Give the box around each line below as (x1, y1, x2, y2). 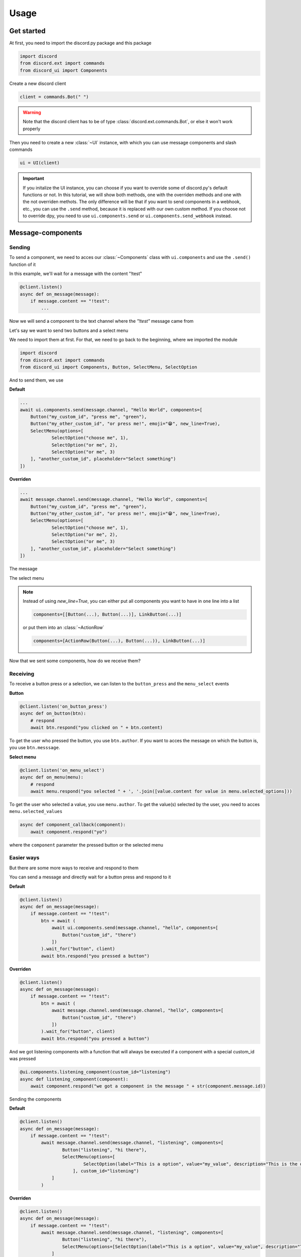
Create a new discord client (9, 80, 66, 86)
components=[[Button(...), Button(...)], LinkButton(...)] (33, 611, 182, 617)
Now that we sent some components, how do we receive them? (9, 658, 141, 664)
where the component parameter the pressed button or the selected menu (9, 842, 164, 848)
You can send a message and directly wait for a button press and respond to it (9, 874, 171, 880)
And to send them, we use (9, 377, 64, 383)
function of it (9, 261, 36, 267)
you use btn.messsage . (9, 745, 60, 751)
